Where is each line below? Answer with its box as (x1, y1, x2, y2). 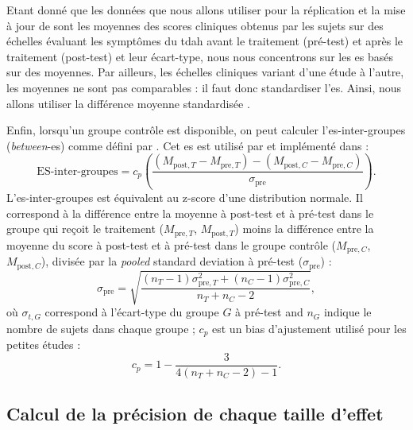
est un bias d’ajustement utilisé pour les (212, 320, 407, 336)
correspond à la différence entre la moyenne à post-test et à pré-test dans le (6, 204, 374, 221)
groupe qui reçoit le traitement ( (6, 220, 164, 237)
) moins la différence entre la (234, 220, 374, 237)
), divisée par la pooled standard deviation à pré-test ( (41, 253, 303, 269)
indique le (323, 304, 372, 320)
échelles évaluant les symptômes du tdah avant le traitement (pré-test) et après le (6, 33, 403, 49)
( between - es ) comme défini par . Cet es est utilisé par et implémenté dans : (6, 137, 369, 153)
